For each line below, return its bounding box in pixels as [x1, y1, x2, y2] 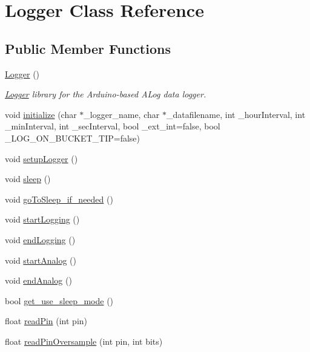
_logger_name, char [84, 108, 160, 120]
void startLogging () [5, 213, 80, 226]
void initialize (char [5, 108, 77, 120]
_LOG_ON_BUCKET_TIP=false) [5, 131, 140, 144]
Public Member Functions [5, 39, 171, 57]
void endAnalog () [5, 274, 72, 287]
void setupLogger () [5, 152, 78, 165]
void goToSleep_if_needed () [5, 192, 113, 205]
